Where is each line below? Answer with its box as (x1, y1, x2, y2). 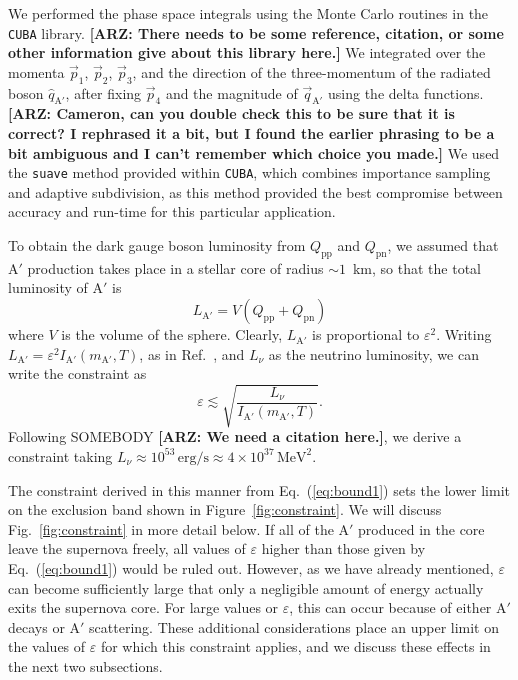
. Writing (436, 324, 492, 345)
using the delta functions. (328, 82, 484, 103)
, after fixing (65, 82, 142, 103)
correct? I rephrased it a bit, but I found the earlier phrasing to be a (8, 123, 495, 144)
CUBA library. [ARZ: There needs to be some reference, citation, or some (8, 22, 504, 43)
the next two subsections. (8, 655, 163, 676)
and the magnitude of (165, 82, 298, 103)
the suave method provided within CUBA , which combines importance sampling (8, 162, 491, 183)
